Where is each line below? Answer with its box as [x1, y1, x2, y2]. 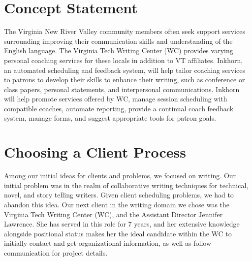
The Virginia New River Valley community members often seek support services [4, 26, 245, 36]
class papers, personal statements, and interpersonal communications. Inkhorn [4, 84, 240, 94]
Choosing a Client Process [4, 142, 186, 162]
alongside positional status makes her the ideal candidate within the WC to [4, 228, 232, 238]
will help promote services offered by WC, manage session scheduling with [4, 94, 227, 104]
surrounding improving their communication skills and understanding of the [4, 35, 233, 46]
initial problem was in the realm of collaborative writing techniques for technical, [4, 180, 249, 190]
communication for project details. [4, 247, 108, 258]
